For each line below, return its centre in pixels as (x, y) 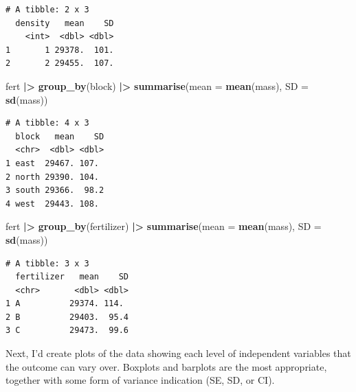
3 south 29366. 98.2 (55, 191)
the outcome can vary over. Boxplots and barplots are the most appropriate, (166, 366)
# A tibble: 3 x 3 (47, 263)
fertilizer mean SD (72, 277)
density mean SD (65, 23)
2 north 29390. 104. (53, 177)
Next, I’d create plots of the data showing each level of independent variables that (178, 353)
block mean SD (60, 136)
